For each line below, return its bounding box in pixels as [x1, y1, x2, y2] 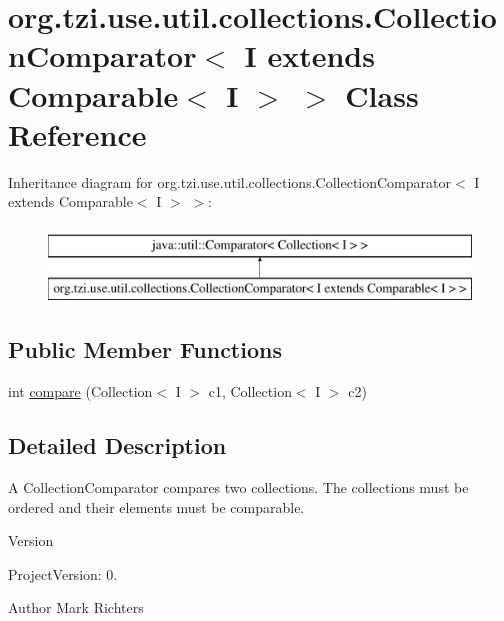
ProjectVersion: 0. [8, 563, 118, 584]
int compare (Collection [8, 381, 153, 402]
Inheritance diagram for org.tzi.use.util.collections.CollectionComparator [8, 171, 451, 192]
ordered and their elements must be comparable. [8, 496, 305, 517]
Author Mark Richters [8, 597, 144, 618]
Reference [8, 113, 147, 154]
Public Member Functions [8, 334, 282, 365]
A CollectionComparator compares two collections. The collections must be [8, 477, 469, 498]
